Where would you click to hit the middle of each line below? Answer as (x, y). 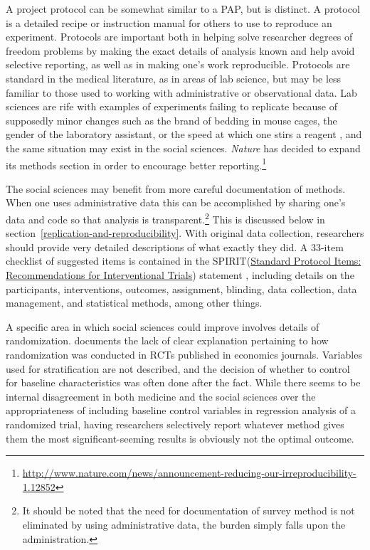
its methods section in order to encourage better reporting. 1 (136, 164)
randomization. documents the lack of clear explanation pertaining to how (167, 340)
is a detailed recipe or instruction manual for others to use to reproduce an (169, 22)
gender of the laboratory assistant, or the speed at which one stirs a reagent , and (184, 134)
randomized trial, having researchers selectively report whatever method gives (175, 424)
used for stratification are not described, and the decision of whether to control (178, 368)
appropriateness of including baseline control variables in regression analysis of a (181, 410)
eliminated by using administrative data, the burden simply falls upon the (184, 524)
